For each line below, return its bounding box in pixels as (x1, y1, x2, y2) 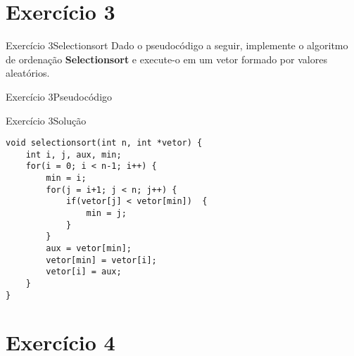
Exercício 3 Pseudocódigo (6, 89, 113, 103)
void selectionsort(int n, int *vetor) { (6, 138, 203, 148)
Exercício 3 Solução (6, 113, 87, 127)
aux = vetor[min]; (46, 243, 132, 253)
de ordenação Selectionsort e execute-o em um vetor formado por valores (6, 51, 327, 66)
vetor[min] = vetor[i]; (46, 255, 157, 265)
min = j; (86, 208, 127, 219)
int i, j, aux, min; (25, 149, 122, 160)
